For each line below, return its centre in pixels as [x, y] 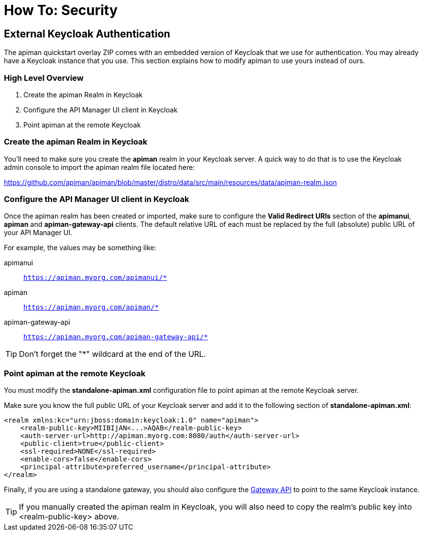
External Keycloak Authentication [87, 34]
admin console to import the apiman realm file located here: [100, 167]
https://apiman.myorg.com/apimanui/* [95, 278]
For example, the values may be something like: [80, 248]
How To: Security [61, 10]
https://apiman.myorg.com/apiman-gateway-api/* [116, 337]
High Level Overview [44, 78]
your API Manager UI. [38, 233]
